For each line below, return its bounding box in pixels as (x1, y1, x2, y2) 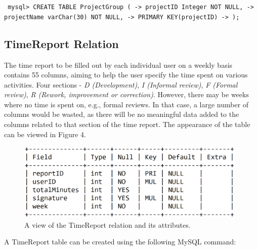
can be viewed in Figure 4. (4, 129, 87, 139)
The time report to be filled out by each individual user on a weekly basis (4, 59, 233, 70)
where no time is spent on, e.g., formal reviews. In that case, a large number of (4, 99, 249, 109)
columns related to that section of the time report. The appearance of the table (4, 119, 250, 130)
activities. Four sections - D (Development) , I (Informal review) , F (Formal (4, 79, 238, 90)
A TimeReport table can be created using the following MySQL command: (4, 236, 236, 247)
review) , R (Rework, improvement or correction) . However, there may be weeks (4, 89, 249, 100)
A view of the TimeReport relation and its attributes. (24, 219, 191, 230)
